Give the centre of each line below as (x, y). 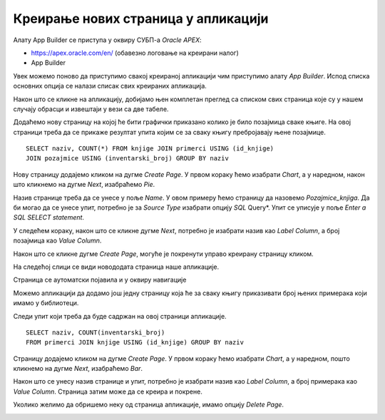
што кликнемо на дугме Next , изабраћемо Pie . (84, 185)
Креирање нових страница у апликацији (141, 19)
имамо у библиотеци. (46, 303)
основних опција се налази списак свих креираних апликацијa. (110, 86)
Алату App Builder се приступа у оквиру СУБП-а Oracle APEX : (107, 40)
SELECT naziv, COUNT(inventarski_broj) (96, 332)
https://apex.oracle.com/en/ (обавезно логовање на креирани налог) (135, 53)
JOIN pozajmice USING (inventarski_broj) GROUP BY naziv (128, 158)
